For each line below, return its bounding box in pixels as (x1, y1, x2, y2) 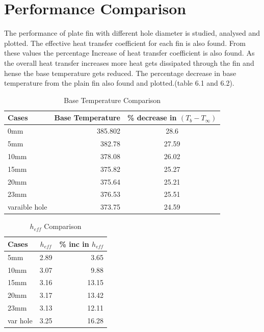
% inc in (59, 238, 89, 249)
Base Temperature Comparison (64, 94, 161, 105)
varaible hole (8, 201, 47, 212)
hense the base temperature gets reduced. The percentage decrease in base (4, 67, 236, 78)
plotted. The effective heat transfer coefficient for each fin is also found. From (4, 37, 246, 48)
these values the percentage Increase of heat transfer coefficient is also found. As (4, 47, 255, 58)
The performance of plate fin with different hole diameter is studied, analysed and (4, 28, 260, 38)
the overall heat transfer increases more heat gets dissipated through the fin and (4, 57, 254, 68)
